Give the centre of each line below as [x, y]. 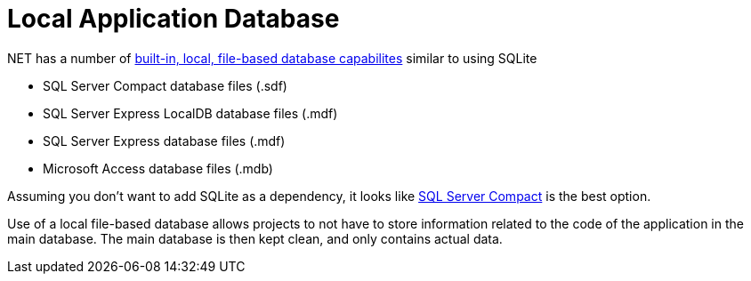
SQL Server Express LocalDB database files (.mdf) [190, 113]
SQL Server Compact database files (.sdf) [165, 85]
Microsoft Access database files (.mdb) [158, 168]
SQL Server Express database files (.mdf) [164, 140]
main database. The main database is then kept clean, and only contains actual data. [255, 238]
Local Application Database [174, 19]
